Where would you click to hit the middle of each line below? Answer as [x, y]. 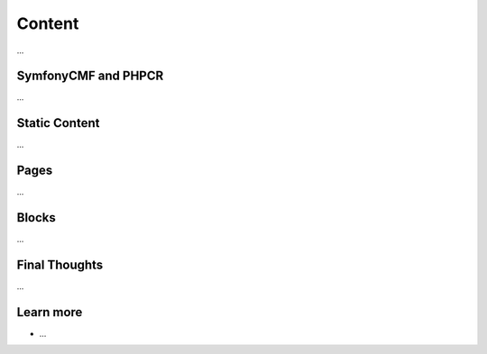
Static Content [58, 123]
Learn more [50, 312]
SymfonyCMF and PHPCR [90, 76]
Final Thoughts [60, 264]
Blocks [36, 218]
